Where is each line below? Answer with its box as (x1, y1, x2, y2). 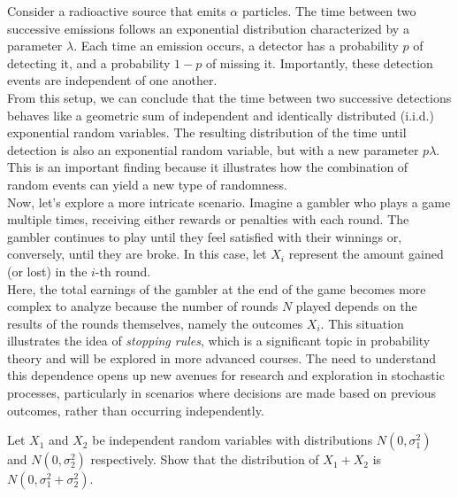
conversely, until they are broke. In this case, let (7, 245, 267, 263)
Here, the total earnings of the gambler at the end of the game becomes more (7, 279, 426, 298)
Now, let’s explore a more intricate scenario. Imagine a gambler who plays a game (7, 192, 451, 211)
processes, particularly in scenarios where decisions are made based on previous (7, 384, 437, 402)
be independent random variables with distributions (92, 431, 373, 449)
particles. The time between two (241, 2, 416, 19)
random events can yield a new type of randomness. (7, 175, 287, 193)
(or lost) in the (7, 261, 88, 280)
